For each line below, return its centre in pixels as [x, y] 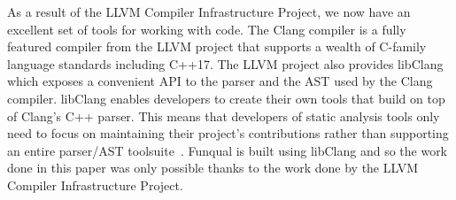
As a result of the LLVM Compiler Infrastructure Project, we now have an [209, 12]
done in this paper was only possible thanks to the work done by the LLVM [213, 168]
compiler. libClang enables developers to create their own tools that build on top [226, 98]
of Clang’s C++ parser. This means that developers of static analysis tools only [224, 115]
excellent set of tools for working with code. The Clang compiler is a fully [207, 29]
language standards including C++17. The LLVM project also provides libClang [225, 63]
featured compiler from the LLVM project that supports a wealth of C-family [217, 46]
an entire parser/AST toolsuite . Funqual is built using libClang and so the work [228, 150]
